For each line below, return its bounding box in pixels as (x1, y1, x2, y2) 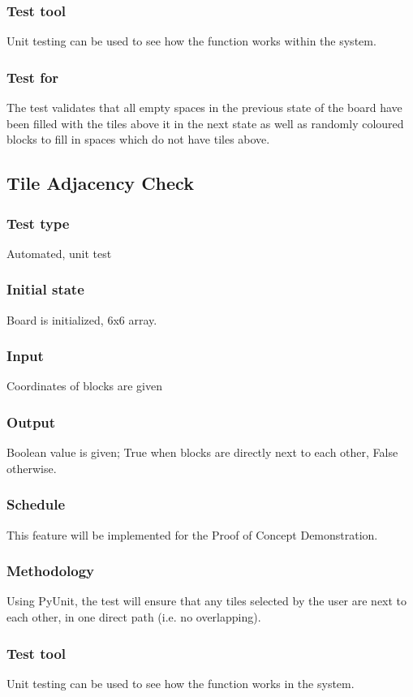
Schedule (6, 494, 66, 514)
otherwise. (6, 459, 57, 476)
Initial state (6, 279, 84, 299)
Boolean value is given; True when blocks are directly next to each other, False (6, 444, 398, 461)
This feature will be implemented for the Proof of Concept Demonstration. (6, 526, 378, 543)
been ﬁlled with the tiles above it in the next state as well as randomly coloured (6, 114, 404, 131)
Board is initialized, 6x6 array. (6, 311, 157, 328)
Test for (6, 67, 59, 87)
